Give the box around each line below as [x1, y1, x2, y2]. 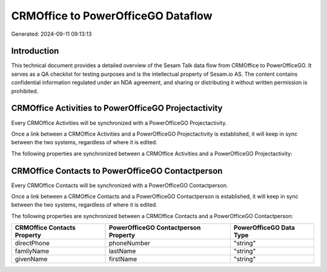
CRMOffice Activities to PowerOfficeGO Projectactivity [11, 103, 223, 113]
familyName [15, 247, 50, 256]
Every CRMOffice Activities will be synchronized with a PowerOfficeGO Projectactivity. [11, 119, 227, 127]
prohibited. [11, 87, 39, 95]
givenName [15, 255, 48, 264]
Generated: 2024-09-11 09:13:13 [11, 30, 92, 38]
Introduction [11, 46, 59, 56]
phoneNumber [108, 239, 151, 248]
